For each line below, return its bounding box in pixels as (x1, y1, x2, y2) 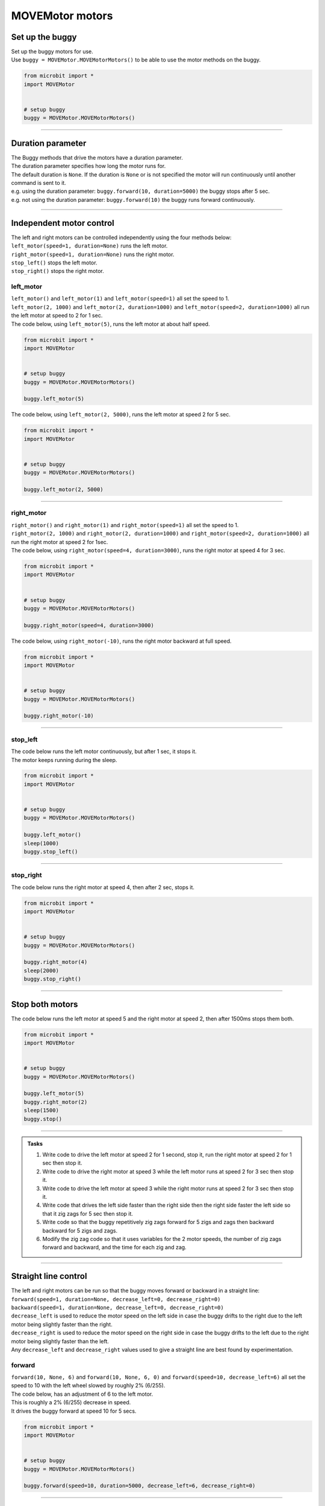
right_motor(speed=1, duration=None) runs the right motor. (11, 251, 175, 258)
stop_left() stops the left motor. (11, 259, 97, 266)
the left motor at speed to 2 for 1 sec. (11, 312, 103, 319)
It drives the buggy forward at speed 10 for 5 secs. (11, 1407, 137, 1414)
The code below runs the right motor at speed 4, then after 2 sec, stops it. (11, 883, 195, 891)
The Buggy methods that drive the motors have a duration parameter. (11, 154, 183, 161)
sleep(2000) (23, 967, 60, 974)
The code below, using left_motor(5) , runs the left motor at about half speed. (11, 320, 210, 328)
